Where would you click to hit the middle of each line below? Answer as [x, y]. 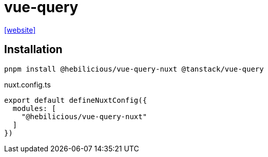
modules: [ [34, 108]
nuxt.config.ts [27, 84]
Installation [33, 50]
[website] [20, 30]
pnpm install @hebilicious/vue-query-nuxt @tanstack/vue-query [134, 69]
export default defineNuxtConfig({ [76, 100]
